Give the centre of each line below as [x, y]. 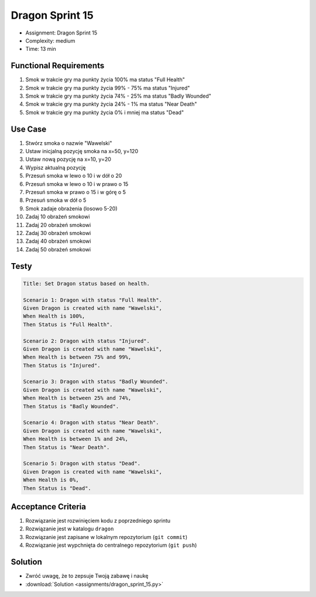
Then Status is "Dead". [57, 488]
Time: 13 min [41, 49]
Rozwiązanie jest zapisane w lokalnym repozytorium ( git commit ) [107, 537]
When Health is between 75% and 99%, [77, 357]
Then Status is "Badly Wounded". [71, 406]
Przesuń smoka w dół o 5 [56, 200]
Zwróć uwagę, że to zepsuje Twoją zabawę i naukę [87, 576]
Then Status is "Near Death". [66, 447]
